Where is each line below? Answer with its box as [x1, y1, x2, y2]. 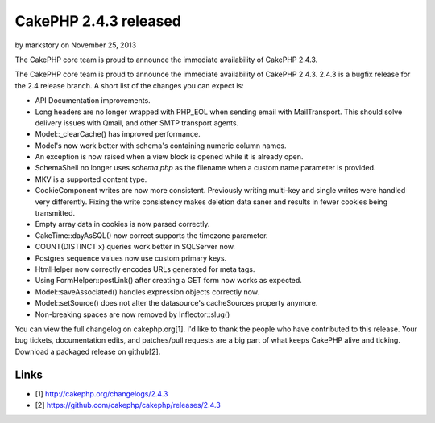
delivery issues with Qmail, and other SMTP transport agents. [35, 117, 239, 128]
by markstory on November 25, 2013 [14, 40, 137, 50]
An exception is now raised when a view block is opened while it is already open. [35, 152, 304, 162]
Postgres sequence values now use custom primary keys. [35, 253, 227, 263]
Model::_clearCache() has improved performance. [35, 129, 201, 139]
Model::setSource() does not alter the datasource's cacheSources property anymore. [35, 298, 318, 308]
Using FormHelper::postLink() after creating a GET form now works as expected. [35, 276, 302, 285]
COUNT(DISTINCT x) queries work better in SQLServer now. [35, 242, 235, 252]
